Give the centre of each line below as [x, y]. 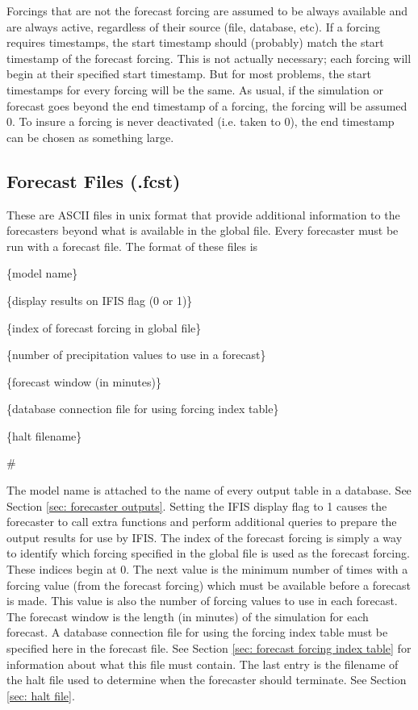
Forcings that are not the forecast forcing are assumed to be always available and [207, 10]
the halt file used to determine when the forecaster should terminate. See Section [207, 680]
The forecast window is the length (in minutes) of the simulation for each [188, 616]
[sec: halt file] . [41, 695]
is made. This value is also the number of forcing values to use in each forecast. [202, 601]
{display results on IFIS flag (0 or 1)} [100, 300]
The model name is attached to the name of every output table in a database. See [209, 490]
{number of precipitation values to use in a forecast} [136, 355]
